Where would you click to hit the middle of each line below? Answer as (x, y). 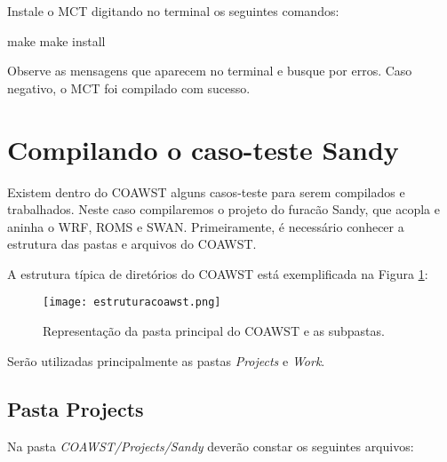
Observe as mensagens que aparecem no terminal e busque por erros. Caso (210, 71)
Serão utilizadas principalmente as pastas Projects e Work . (166, 360)
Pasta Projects (76, 408)
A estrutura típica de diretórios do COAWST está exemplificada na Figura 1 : (218, 273)
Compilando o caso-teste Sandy (203, 149)
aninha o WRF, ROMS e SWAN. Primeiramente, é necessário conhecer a (206, 226)
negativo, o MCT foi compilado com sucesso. (129, 88)
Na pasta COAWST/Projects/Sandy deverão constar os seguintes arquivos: (211, 446)
